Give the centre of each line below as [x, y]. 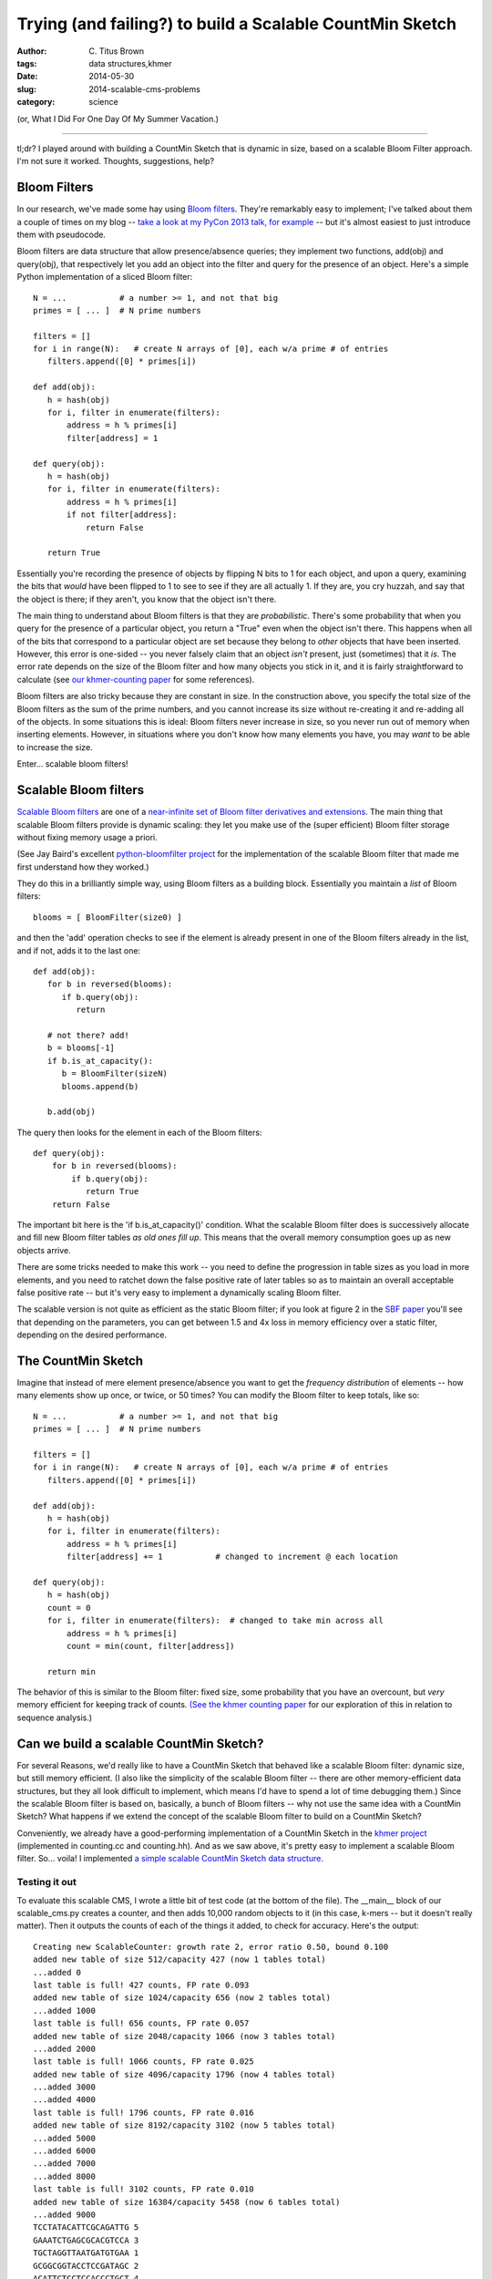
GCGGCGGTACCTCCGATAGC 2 [86, 2266]
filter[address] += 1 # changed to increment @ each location [232, 1557]
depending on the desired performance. [92, 1335]
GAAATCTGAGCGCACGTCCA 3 [86, 2240]
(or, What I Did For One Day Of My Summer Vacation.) [118, 119]
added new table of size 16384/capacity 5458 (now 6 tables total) [187, 2202]
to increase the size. [55, 747]
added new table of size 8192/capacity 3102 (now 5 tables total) [184, 2125]
